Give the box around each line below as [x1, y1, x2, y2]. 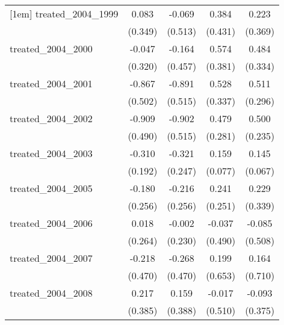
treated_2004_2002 [10, 111, 93, 125]
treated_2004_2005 [10, 181, 93, 195]
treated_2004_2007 [10, 251, 93, 265]
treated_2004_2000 [10, 42, 93, 55]
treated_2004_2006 [10, 216, 93, 230]
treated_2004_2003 [10, 146, 93, 160]
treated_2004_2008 [10, 286, 93, 300]
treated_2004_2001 [10, 76, 93, 90]
